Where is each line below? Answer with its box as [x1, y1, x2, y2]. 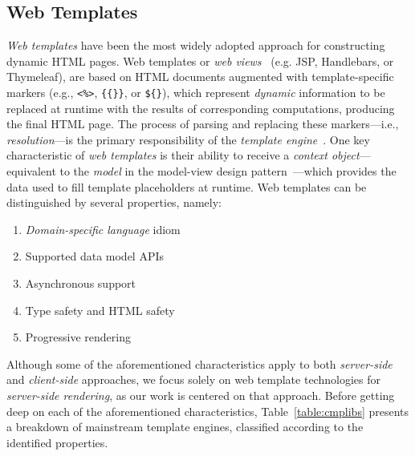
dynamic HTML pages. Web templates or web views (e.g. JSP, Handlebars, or [6, 52, 394, 69]
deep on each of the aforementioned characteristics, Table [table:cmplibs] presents [6, 402, 409, 419]
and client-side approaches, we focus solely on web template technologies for [6, 371, 380, 388]
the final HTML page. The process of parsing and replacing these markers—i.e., [6, 115, 399, 132]
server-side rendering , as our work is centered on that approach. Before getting [6, 386, 395, 403]
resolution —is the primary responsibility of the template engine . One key [6, 131, 370, 147]
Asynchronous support [25, 274, 136, 291]
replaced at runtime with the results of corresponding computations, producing [6, 99, 395, 116]
